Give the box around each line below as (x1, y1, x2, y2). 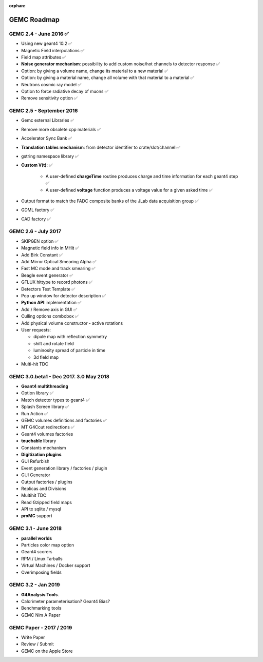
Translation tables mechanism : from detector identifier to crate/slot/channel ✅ (21, 144, 180, 150)
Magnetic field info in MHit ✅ (21, 245, 79, 251)
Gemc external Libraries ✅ (21, 117, 75, 123)
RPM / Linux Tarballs (21, 556, 63, 562)
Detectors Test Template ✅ (21, 286, 75, 292)
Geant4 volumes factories (21, 431, 73, 437)
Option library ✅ (21, 390, 54, 396)
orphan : (9, 3, 26, 8)
